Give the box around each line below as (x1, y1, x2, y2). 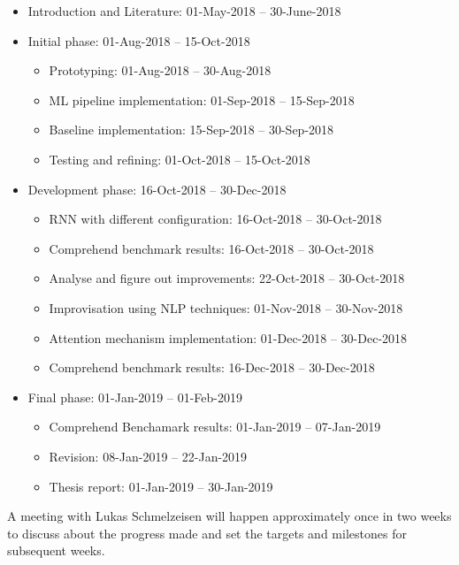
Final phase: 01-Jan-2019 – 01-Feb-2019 (27, 387, 242, 406)
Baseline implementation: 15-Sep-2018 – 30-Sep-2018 (49, 120, 334, 139)
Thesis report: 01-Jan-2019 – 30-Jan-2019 (49, 477, 273, 495)
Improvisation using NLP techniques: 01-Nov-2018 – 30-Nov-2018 (49, 298, 403, 317)
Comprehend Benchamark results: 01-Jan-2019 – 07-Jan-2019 (49, 417, 381, 436)
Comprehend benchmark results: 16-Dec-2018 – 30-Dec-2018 (49, 358, 375, 377)
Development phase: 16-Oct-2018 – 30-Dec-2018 (27, 179, 287, 198)
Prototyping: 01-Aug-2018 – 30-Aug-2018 (49, 61, 272, 80)
